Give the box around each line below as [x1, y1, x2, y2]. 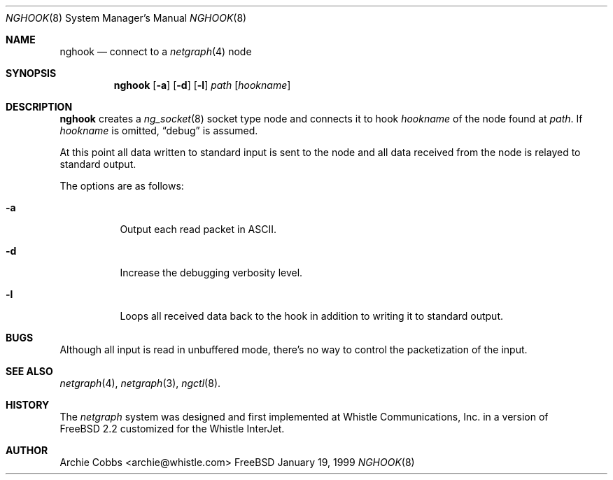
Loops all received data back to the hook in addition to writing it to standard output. [120, 310, 504, 322]
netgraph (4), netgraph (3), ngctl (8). [59, 377, 221, 389]
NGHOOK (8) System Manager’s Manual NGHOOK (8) [6, 12, 247, 24]
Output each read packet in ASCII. [120, 223, 277, 235]
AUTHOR [6, 444, 48, 456]
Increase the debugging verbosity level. [120, 267, 303, 278]
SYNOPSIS [6, 67, 57, 79]
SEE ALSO [6, 365, 53, 377]
